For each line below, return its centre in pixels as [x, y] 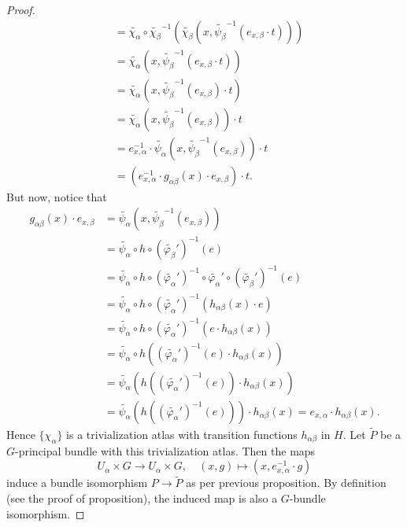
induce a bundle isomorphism [77, 483]
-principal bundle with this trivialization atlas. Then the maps [165, 450]
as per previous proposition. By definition [286, 483]
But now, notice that [57, 196]
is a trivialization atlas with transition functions [182, 434]
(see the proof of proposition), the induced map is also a [142, 498]
